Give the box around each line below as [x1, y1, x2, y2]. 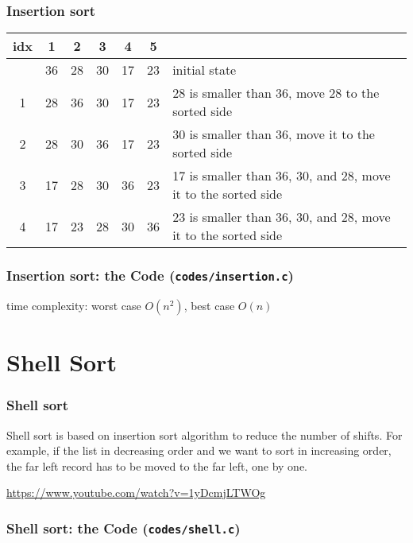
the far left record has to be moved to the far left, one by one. [6, 457, 307, 474]
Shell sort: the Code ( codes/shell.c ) [6, 518, 241, 537]
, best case [183, 297, 235, 313]
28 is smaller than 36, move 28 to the [172, 83, 380, 103]
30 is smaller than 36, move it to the [172, 125, 375, 144]
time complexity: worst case [6, 297, 141, 313]
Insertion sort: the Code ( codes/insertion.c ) [6, 266, 294, 285]
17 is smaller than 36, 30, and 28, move [172, 166, 391, 185]
